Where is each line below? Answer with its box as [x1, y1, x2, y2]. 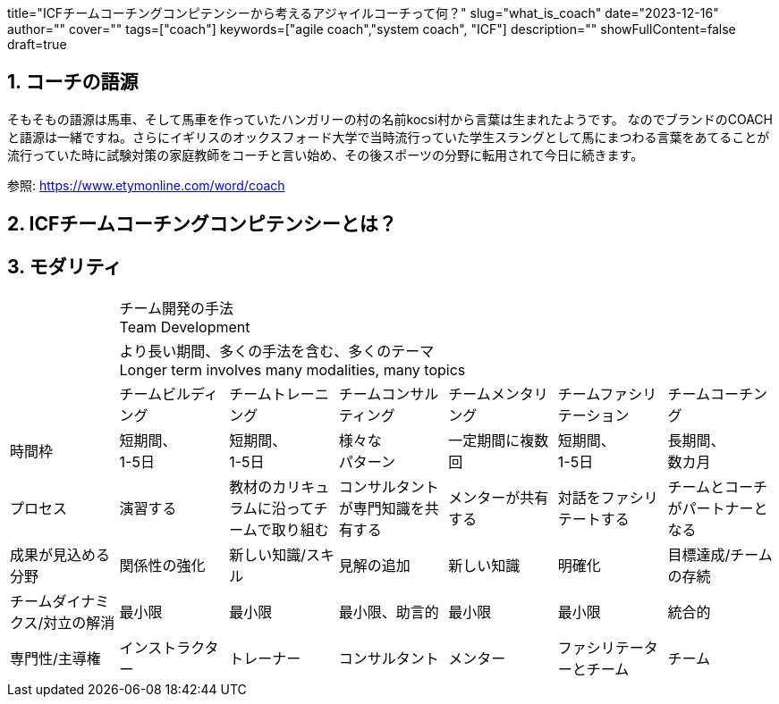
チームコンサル [338, 385, 439, 404]
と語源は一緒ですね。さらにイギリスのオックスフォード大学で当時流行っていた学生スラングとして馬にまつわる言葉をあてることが [7, 129, 770, 145]
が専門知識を [338, 499, 425, 518]
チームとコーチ [667, 478, 767, 497]
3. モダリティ [7, 255, 123, 278]
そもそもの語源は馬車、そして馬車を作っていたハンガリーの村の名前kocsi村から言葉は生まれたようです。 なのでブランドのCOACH [7, 111, 773, 127]
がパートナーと [667, 499, 768, 518]
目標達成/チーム [667, 546, 773, 565]
